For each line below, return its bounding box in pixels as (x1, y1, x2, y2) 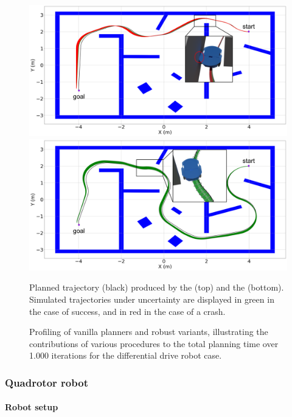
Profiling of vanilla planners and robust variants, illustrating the (29, 325, 268, 338)
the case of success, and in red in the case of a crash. (29, 305, 226, 317)
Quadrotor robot (5, 374, 88, 390)
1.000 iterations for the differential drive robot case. (29, 349, 222, 362)
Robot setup (5, 401, 58, 413)
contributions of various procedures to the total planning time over (29, 337, 279, 350)
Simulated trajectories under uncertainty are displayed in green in (29, 293, 274, 306)
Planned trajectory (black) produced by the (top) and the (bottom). (29, 281, 284, 294)
